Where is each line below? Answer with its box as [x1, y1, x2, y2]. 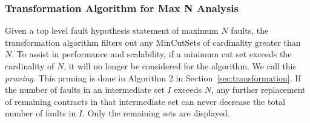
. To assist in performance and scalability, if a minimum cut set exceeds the [12, 48, 292, 60]
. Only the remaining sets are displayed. [82, 107, 230, 119]
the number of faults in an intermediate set [5, 83, 165, 96]
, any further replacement [211, 83, 306, 96]
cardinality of [5, 60, 54, 72]
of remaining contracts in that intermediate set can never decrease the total [5, 95, 285, 107]
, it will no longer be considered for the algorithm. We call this [64, 60, 297, 72]
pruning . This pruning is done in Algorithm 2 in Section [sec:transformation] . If [5, 71, 301, 84]
